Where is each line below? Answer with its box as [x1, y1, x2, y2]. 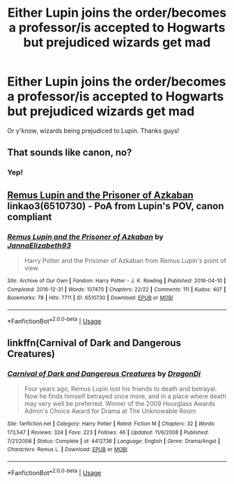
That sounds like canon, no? [7, 146, 132, 158]
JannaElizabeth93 [7, 241, 72, 250]
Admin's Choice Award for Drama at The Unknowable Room [24, 407, 196, 416]
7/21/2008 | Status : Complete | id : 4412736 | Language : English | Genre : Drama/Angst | [7, 437, 221, 444]
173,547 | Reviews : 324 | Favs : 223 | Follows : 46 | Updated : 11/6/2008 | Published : [7, 429, 209, 436]
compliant [7, 211, 52, 222]
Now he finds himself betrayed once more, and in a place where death [24, 392, 226, 400]
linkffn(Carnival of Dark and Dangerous [7, 337, 181, 349]
